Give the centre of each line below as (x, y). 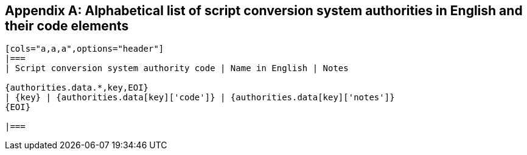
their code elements (67, 26)
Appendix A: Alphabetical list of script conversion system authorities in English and (264, 11)
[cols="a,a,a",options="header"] (85, 49)
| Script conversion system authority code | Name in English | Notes (177, 68)
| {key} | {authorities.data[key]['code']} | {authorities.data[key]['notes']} (200, 98)
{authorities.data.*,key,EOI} (77, 88)
